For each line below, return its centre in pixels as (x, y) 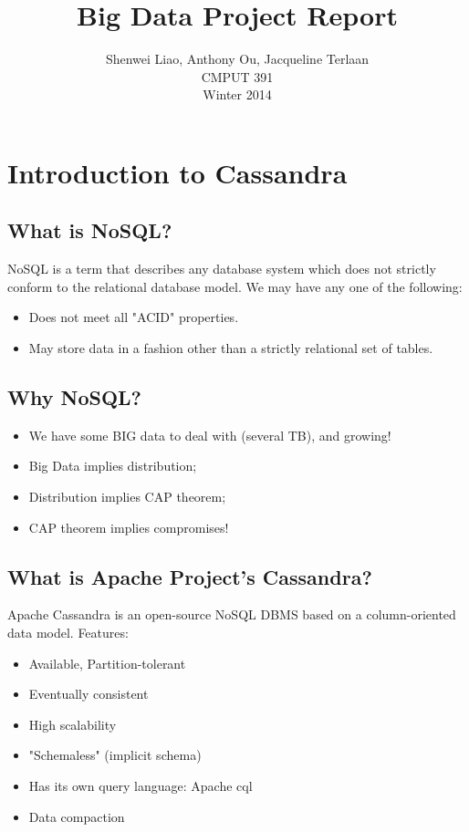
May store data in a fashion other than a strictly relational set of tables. (231, 348)
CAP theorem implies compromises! (129, 527)
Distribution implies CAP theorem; (127, 497)
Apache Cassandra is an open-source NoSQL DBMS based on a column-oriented (232, 614)
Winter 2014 (237, 94)
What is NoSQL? (90, 230)
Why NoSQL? (74, 397)
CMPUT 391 (237, 76)
